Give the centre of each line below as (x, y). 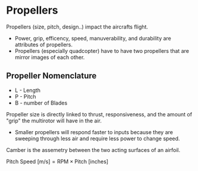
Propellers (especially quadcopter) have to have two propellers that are (102, 50)
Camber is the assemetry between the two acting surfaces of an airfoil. (93, 150)
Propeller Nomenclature (51, 76)
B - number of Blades (41, 103)
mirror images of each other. (50, 57)
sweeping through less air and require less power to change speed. (97, 138)
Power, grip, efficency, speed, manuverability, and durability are (93, 38)
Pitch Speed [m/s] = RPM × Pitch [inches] (57, 161)
